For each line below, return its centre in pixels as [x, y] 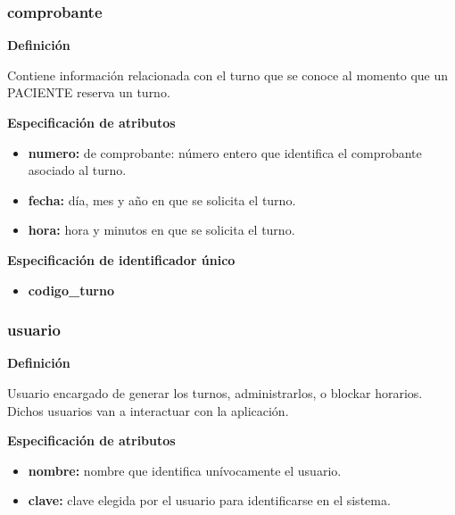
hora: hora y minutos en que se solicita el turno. [161, 230]
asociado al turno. [77, 170]
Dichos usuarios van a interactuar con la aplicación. [148, 410]
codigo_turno [71, 290]
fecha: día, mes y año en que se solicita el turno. [162, 199]
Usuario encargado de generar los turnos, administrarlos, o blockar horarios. [215, 392]
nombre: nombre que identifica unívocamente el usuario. [185, 470]
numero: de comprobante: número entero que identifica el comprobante [225, 152]
